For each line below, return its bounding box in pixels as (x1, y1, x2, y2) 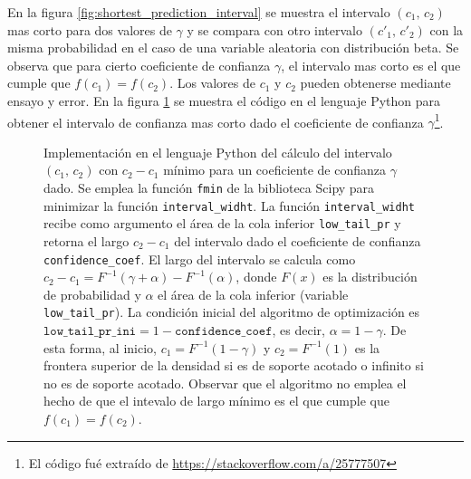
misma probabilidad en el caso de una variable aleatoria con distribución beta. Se (7, 38, 459, 57)
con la (429, 20, 464, 39)
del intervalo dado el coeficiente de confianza (174, 231, 421, 250)
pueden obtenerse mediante (300, 73, 451, 92)
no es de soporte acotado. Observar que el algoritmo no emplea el (43, 373, 407, 392)
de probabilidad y (43, 284, 141, 303)
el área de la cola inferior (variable (158, 284, 349, 303)
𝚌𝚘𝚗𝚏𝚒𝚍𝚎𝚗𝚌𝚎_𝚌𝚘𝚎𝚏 (174, 325, 273, 339)
